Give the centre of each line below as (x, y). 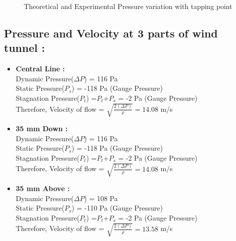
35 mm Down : (42, 128)
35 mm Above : (43, 188)
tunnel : (25, 48)
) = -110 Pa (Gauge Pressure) (117, 208)
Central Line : (40, 69)
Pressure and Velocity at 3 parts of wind (111, 33)
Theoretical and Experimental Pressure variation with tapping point (128, 6)
